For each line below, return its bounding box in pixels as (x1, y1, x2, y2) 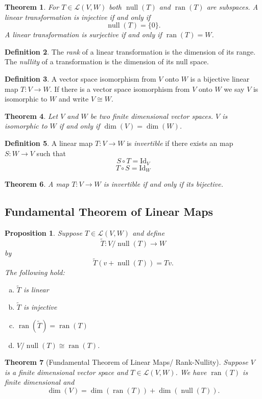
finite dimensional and (5, 377, 75, 387)
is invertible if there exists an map (127, 137, 233, 148)
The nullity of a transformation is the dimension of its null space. (5, 56, 209, 67)
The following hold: (5, 267, 65, 278)
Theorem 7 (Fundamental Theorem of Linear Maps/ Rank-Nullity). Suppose (5, 357, 248, 367)
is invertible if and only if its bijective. (103, 179, 223, 189)
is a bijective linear (190, 73, 250, 84)
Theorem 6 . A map (5, 179, 69, 189)
